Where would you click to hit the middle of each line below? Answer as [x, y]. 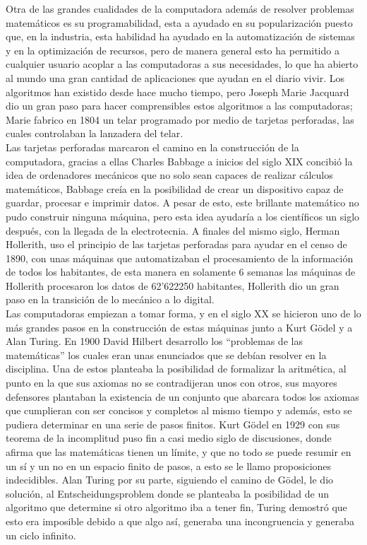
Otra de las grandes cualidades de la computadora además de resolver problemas [180, 8]
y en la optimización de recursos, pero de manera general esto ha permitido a [173, 50]
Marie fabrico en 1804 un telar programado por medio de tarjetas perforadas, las [180, 119]
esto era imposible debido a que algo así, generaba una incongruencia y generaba [180, 521]
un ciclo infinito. [41, 535]
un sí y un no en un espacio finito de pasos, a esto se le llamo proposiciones [169, 465]
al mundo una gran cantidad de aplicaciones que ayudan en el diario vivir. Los [175, 77]
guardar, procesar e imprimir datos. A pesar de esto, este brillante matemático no [182, 203]
